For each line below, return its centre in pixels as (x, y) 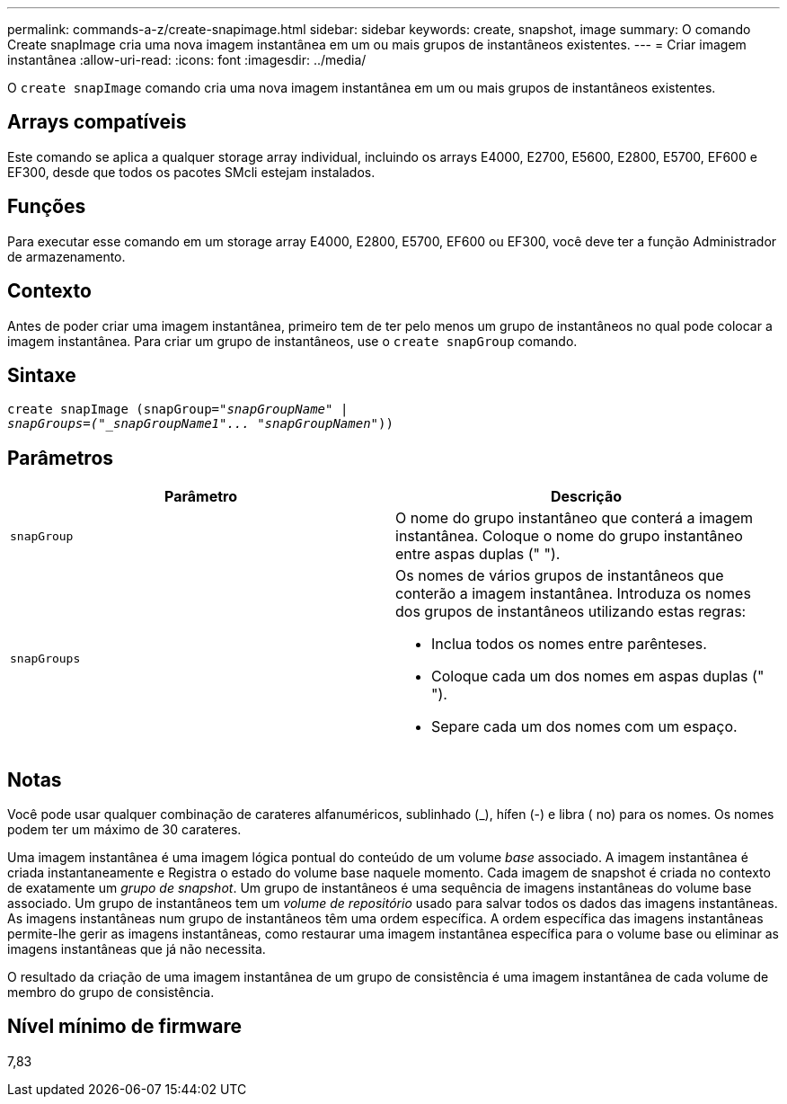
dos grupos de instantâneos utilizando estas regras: (571, 612)
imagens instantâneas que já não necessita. (137, 949)
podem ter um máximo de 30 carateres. (124, 830)
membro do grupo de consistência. (111, 993)
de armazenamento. (66, 256)
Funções (47, 207)
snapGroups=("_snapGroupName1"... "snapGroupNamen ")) (200, 424)
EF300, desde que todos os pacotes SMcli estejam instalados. (191, 172)
